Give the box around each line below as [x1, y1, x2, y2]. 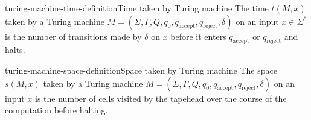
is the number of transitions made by [5, 30, 142, 42]
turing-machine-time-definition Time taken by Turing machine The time [5, 2, 269, 14]
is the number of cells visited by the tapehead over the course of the [35, 92, 287, 104]
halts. [5, 43, 25, 56]
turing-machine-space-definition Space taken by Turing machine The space [5, 63, 277, 76]
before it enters [170, 30, 226, 42]
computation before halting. [5, 104, 108, 116]
